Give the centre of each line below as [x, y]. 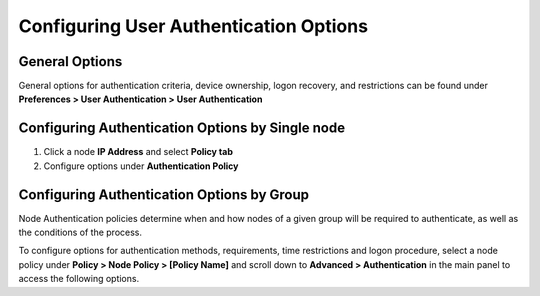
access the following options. [79, 279]
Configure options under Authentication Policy [141, 166]
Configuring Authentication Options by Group [164, 194]
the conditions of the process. [80, 232]
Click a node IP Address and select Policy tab [138, 152]
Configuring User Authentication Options [193, 26]
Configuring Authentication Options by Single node [181, 128]
